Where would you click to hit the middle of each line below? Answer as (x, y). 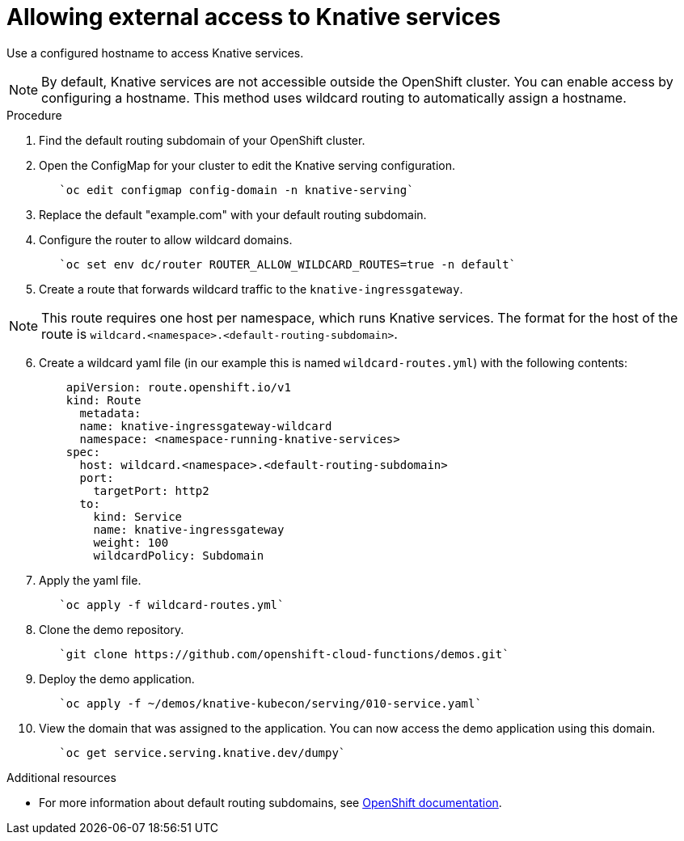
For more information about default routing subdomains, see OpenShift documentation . (270, 802)
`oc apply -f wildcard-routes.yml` (172, 604)
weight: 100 (131, 542)
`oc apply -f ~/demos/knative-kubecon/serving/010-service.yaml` (270, 703)
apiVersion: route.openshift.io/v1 (178, 387)
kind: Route (103, 400)
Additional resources (61, 777)
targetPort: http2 (151, 490)
